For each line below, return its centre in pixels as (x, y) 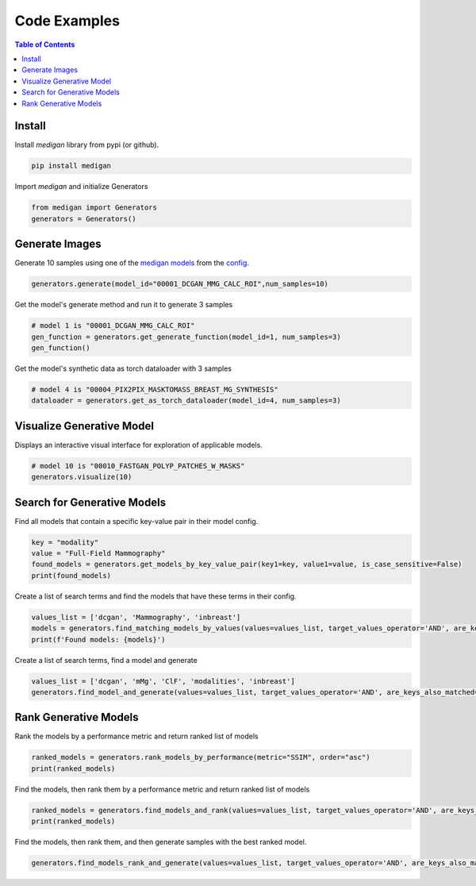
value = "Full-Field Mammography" (98, 553)
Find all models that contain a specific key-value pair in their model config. (136, 521)
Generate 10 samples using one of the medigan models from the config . (132, 263)
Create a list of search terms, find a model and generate (106, 660)
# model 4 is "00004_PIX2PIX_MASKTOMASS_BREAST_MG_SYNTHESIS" (155, 389)
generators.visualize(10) (82, 477)
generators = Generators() (84, 219)
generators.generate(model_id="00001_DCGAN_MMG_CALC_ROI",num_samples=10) (180, 284)
